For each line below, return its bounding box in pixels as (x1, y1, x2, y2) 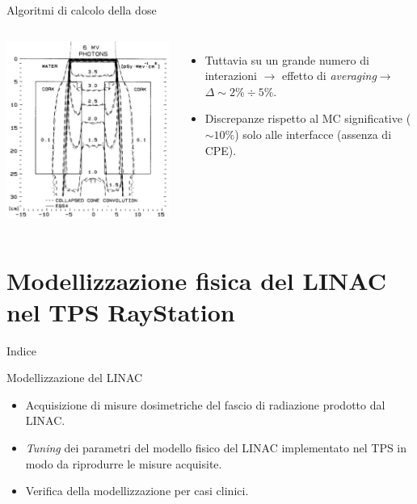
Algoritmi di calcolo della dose (6, 2, 157, 18)
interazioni (204, 67, 257, 84)
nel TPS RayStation (6, 295, 235, 328)
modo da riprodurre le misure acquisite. (25, 455, 222, 472)
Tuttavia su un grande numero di (204, 51, 369, 68)
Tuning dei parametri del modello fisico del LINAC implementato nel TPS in (25, 439, 407, 456)
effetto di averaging (281, 67, 377, 84)
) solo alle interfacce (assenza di (234, 125, 392, 142)
